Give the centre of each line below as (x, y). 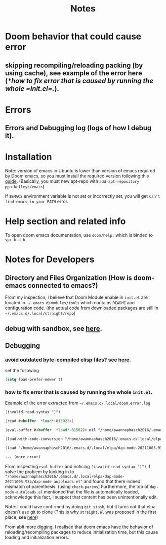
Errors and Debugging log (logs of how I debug (78, 128)
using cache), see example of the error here (74, 73)
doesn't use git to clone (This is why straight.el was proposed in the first (81, 512)
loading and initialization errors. (37, 537)
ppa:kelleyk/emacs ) (25, 187)
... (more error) (23, 457)
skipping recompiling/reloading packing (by (74, 65)
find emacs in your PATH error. (37, 202)
